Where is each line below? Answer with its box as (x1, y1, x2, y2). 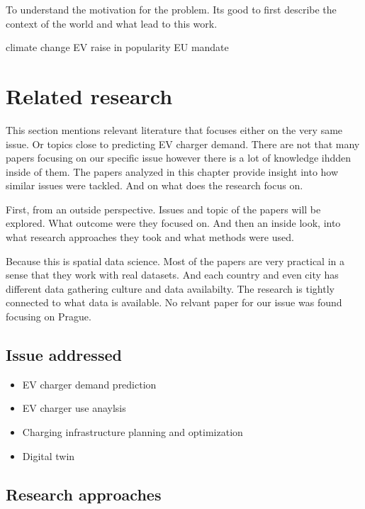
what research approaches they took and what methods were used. (6, 230, 294, 245)
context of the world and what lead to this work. (6, 16, 218, 30)
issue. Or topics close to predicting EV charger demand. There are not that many (6, 136, 360, 151)
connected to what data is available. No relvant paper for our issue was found (6, 295, 342, 310)
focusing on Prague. (6, 309, 91, 324)
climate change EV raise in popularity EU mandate (6, 40, 229, 55)
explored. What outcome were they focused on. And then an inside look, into (6, 216, 341, 230)
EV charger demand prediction (22, 376, 157, 391)
